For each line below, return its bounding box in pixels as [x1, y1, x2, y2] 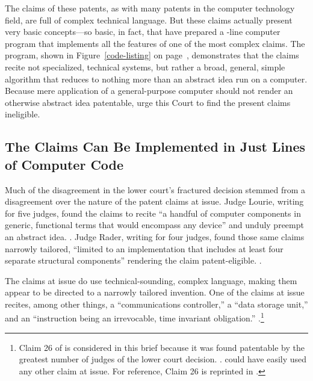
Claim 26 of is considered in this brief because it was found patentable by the [19, 341, 305, 353]
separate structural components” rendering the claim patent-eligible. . [5, 254, 262, 267]
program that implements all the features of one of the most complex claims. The [5, 37, 305, 49]
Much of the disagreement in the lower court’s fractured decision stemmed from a [5, 183, 306, 196]
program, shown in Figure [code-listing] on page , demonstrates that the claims [5, 49, 299, 61]
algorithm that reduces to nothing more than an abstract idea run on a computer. [5, 72, 308, 85]
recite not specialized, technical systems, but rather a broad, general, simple [5, 60, 285, 73]
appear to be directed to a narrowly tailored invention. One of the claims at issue [5, 286, 305, 299]
